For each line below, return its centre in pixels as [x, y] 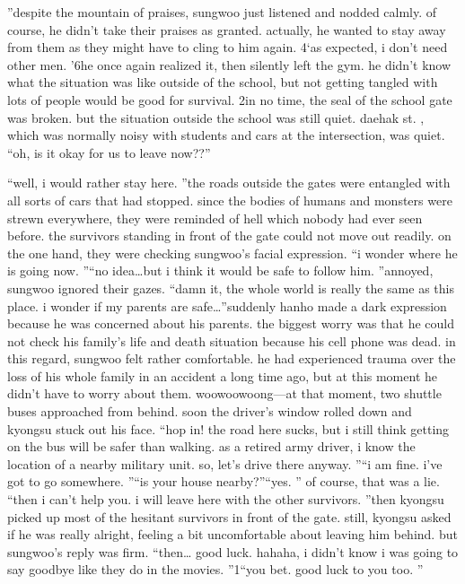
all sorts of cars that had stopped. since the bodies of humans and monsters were [230, 200]
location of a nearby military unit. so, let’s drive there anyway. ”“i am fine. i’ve [225, 463]
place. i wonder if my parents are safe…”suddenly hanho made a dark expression [227, 305]
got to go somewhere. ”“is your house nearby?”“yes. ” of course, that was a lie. [224, 481]
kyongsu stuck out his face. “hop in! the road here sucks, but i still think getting [228, 428]
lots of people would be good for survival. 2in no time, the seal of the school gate [230, 99]
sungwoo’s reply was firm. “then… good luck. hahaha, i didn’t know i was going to [233, 551]
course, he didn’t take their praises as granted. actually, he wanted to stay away [227, 29]
